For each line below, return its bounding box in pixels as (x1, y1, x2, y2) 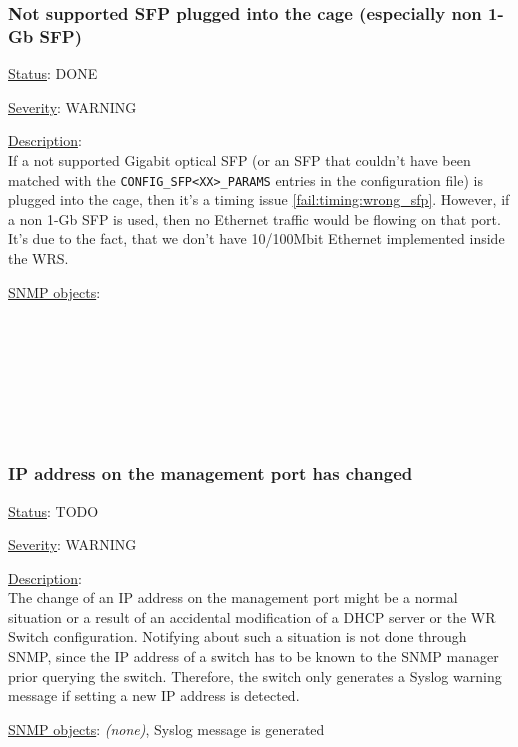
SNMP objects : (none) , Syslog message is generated (8, 718, 325, 739)
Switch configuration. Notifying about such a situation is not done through (8, 626, 467, 647)
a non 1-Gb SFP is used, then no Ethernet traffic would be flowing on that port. (8, 208, 501, 229)
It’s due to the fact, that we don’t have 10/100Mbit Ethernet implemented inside (8, 228, 505, 249)
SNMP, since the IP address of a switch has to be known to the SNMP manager (8, 646, 499, 667)
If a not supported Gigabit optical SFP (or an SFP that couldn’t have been (8, 149, 471, 170)
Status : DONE (8, 63, 98, 84)
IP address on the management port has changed (8, 461, 413, 486)
